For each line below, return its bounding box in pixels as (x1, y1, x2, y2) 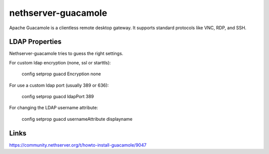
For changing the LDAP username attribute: (9, 104, 98, 111)
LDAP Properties (9, 38, 62, 46)
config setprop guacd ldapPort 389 (21, 94, 94, 100)
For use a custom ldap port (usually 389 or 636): (9, 82, 109, 88)
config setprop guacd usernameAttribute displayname (21, 116, 133, 122)
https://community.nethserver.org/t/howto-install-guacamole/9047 (9, 142, 147, 148)
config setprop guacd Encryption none (21, 71, 101, 77)
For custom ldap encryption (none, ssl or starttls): (9, 59, 111, 65)
